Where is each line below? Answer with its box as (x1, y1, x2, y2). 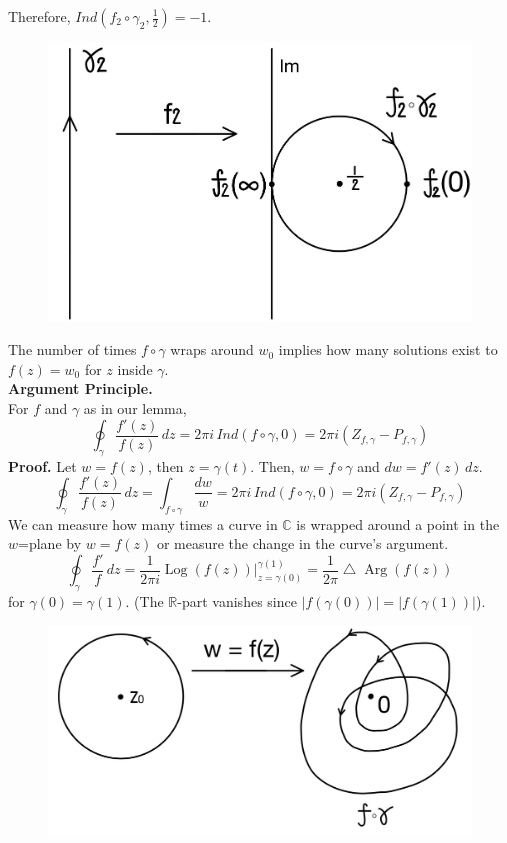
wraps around (170, 339, 254, 360)
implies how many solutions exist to (278, 339, 498, 360)
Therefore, (8, 6, 71, 26)
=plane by (18, 533, 82, 554)
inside (117, 358, 153, 379)
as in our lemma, (83, 398, 187, 418)
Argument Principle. (8, 378, 153, 399)
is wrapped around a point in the (296, 513, 500, 534)
